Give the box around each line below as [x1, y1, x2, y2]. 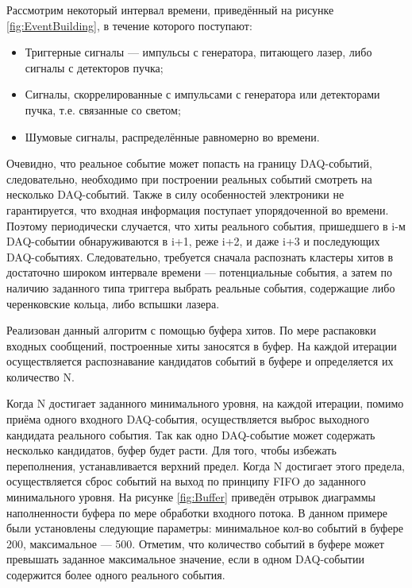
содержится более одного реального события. [6, 567, 225, 582]
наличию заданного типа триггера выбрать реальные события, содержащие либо [6, 279, 395, 296]
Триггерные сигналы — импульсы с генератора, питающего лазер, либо [25, 44, 372, 60]
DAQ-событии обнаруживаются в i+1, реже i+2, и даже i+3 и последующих [6, 233, 380, 250]
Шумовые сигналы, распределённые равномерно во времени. [25, 128, 320, 145]
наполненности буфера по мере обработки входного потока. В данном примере [6, 504, 387, 520]
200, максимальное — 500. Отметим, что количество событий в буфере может [6, 535, 384, 551]
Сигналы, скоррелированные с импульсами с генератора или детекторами [25, 86, 380, 103]
